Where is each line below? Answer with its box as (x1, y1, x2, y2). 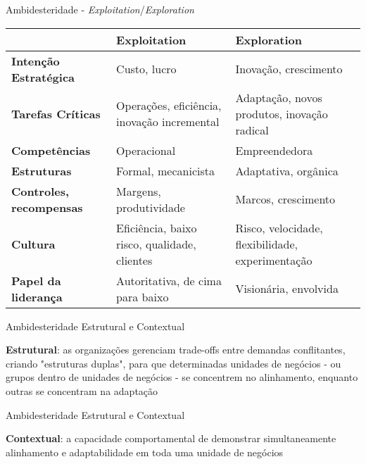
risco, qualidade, (116, 235, 196, 252)
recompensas (11, 199, 83, 215)
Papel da (11, 272, 61, 289)
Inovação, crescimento (235, 61, 343, 77)
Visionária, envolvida (235, 280, 339, 297)
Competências (11, 142, 91, 158)
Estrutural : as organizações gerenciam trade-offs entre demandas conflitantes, (6, 342, 346, 357)
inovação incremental (116, 113, 220, 130)
